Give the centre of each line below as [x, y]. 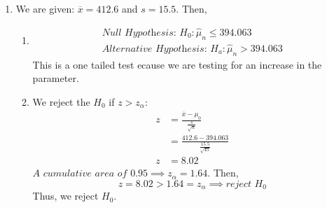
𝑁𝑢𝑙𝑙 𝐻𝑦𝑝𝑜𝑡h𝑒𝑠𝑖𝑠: [139, 33]
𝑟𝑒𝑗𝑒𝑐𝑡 [238, 185]
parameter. [56, 78]
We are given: [45, 8]
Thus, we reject [65, 196]
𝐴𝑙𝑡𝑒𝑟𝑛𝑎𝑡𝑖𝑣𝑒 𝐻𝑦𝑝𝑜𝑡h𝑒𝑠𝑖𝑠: [154, 49]
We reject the [61, 101]
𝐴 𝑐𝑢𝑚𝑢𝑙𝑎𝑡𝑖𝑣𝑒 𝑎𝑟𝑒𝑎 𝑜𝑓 [80, 174]
